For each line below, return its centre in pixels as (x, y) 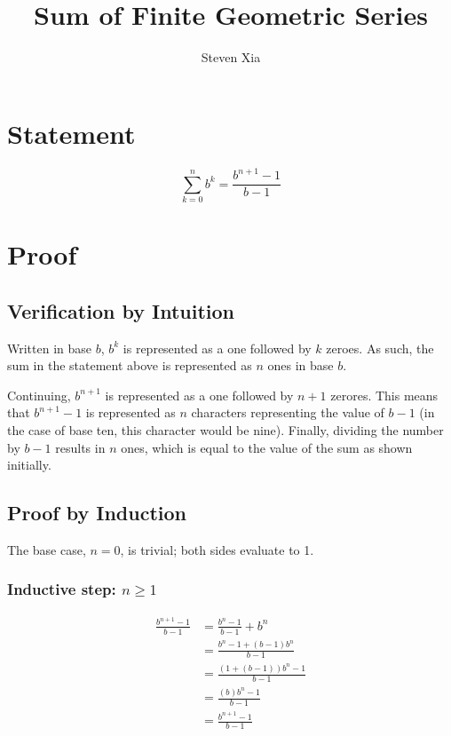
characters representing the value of (288, 412)
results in (80, 447)
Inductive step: (62, 589)
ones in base (301, 365)
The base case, (47, 549)
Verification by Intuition (121, 310)
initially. (29, 465)
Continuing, (39, 395)
